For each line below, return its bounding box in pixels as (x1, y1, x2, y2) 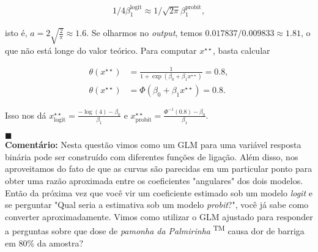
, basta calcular (213, 43, 270, 56)
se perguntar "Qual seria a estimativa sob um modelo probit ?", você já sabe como (5, 198, 309, 211)
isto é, (5, 26, 28, 39)
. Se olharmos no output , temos (86, 26, 202, 39)
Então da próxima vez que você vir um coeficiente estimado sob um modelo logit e (5, 186, 312, 199)
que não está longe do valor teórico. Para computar (5, 43, 197, 56)
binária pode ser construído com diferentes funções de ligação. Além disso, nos (5, 150, 298, 163)
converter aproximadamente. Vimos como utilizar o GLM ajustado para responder (5, 210, 313, 223)
